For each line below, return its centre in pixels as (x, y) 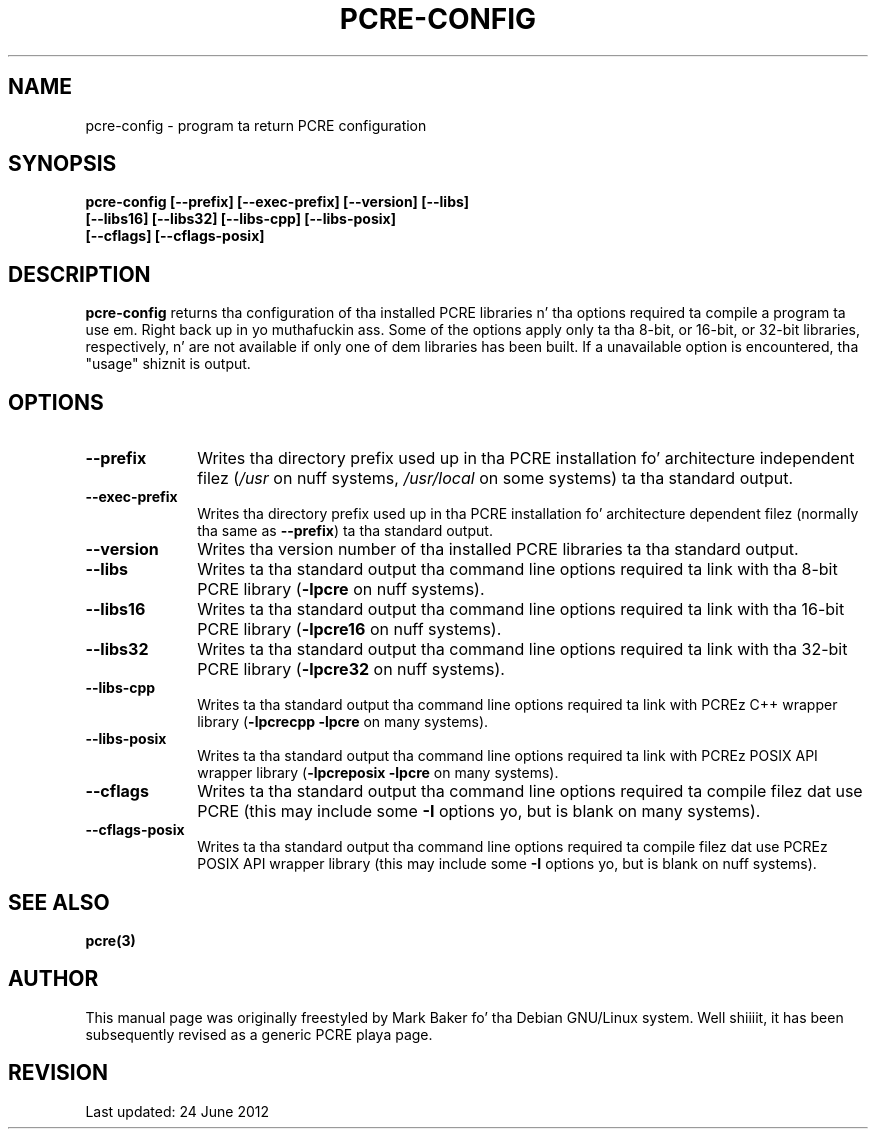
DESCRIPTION (79, 274)
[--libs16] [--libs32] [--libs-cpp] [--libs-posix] (240, 219)
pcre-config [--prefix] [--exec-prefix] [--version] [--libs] (277, 202)
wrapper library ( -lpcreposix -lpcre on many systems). (378, 773)
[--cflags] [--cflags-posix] (175, 236)
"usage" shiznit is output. (168, 364)
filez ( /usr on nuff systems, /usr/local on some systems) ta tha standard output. (495, 478)
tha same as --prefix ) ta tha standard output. (345, 531)
